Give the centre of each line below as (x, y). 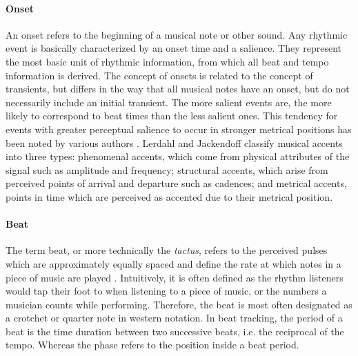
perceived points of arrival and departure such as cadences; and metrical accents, (176, 183)
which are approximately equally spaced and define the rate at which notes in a (173, 263)
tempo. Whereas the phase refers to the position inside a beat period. (152, 345)
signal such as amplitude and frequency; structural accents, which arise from (167, 169)
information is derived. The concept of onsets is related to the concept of (159, 75)
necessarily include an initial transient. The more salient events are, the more (169, 102)
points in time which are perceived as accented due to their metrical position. (169, 196)
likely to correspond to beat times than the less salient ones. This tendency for (172, 116)
